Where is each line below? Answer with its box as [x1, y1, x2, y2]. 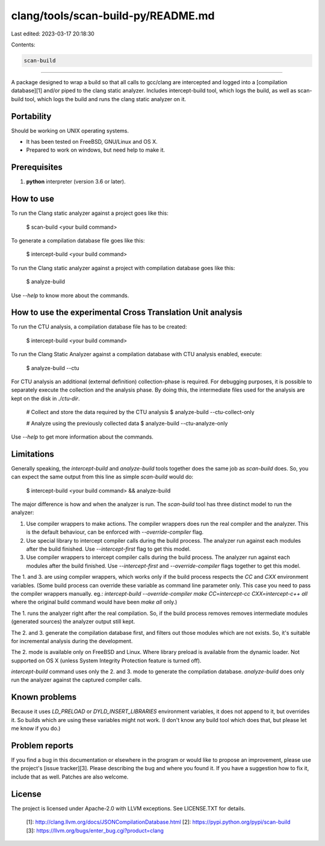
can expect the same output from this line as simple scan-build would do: [11, 473, 194, 481]
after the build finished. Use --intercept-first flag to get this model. [26, 545, 191, 552]
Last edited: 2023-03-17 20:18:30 [11, 30, 94, 37]
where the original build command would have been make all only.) [11, 599, 178, 606]
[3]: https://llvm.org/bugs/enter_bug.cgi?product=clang [26, 827, 164, 834]
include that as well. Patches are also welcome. [11, 773, 129, 780]
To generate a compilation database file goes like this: [11, 236, 145, 244]
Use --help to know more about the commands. [11, 292, 129, 299]
